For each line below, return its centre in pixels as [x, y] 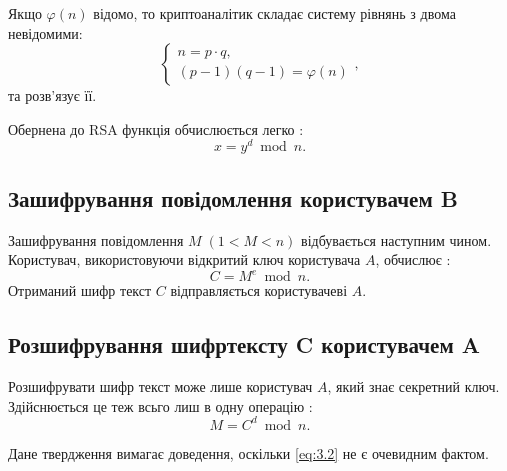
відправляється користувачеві [259, 290]
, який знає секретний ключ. [413, 386]
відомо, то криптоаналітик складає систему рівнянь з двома [274, 13]
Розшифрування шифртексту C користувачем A [244, 344]
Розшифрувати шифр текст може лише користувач [160, 386]
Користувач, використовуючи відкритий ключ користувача [184, 259]
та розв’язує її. [52, 95]
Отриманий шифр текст [80, 290]
